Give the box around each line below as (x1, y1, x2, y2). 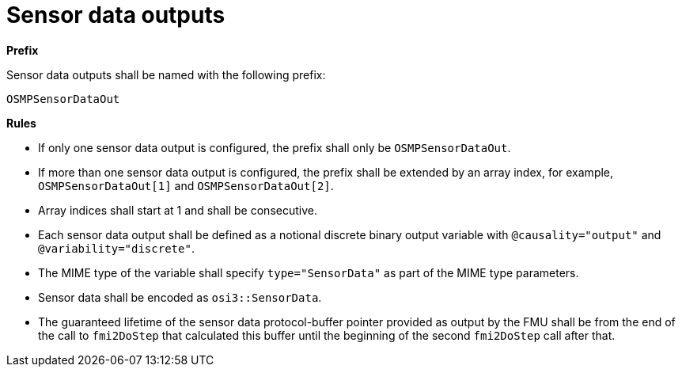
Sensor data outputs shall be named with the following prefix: (6, 67, 326, 82)
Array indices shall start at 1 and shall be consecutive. (38, 203, 317, 217)
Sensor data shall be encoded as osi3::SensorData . (38, 290, 322, 304)
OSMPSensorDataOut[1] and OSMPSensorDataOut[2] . (38, 178, 334, 192)
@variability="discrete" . (38, 241, 195, 255)
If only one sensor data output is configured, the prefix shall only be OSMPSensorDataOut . (38, 140, 511, 154)
